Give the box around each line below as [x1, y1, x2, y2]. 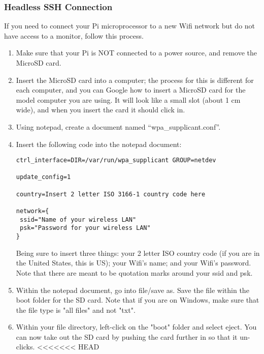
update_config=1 [16, 173, 71, 181]
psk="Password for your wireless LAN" [19, 224, 151, 232]
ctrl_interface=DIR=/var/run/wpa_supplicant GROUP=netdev [16, 157, 216, 164]
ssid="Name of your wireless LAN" [19, 216, 137, 223]
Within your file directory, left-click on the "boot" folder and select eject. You [16, 321, 257, 332]
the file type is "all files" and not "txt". [16, 304, 136, 315]
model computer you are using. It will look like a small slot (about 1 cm [16, 94, 241, 105]
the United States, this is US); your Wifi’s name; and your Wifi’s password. [16, 257, 251, 268]
